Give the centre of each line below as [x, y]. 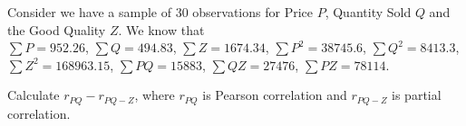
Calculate [34, 95]
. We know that [161, 29]
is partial [417, 95]
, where [155, 95]
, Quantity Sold [368, 12]
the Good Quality [57, 29]
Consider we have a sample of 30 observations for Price [160, 12]
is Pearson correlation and [275, 95]
